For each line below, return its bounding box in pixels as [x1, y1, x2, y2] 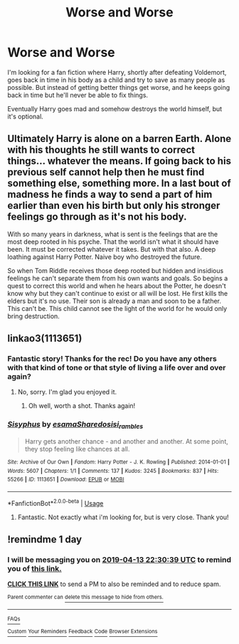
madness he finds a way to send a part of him [7, 188, 213, 200]
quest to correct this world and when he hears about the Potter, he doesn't [7, 281, 226, 290]
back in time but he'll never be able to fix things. [7, 91, 148, 99]
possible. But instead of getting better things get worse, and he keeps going [7, 83, 230, 91]
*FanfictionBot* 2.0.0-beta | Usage [7, 497, 104, 507]
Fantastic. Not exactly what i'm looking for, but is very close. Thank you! [17, 513, 229, 521]
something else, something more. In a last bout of [7, 178, 231, 190]
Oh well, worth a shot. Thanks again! [28, 402, 136, 410]
